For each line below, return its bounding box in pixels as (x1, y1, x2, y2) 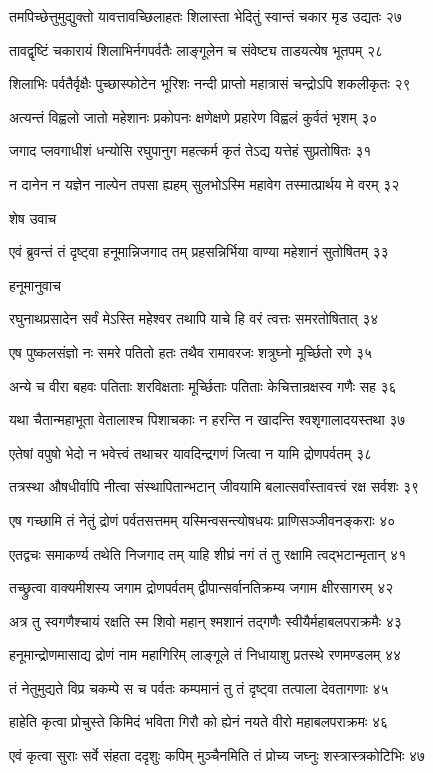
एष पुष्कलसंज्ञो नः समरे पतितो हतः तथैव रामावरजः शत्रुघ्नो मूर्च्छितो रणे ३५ (9, 341, 373, 362)
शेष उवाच (9, 207, 57, 228)
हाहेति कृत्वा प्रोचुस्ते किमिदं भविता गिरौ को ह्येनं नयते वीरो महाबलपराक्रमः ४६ (9, 711, 389, 732)
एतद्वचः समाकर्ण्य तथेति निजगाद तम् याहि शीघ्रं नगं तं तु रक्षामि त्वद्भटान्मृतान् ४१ (9, 543, 407, 564)
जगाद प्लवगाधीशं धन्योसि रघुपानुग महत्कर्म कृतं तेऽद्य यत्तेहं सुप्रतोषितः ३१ (9, 140, 372, 161)
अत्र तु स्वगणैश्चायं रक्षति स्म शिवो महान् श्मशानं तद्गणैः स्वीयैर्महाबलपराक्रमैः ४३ (9, 610, 402, 631)
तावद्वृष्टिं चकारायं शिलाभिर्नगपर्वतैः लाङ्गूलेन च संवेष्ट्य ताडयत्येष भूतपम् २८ (9, 39, 384, 60)
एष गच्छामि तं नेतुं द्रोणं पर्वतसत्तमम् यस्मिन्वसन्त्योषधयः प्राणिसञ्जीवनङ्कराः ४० (9, 509, 396, 530)
